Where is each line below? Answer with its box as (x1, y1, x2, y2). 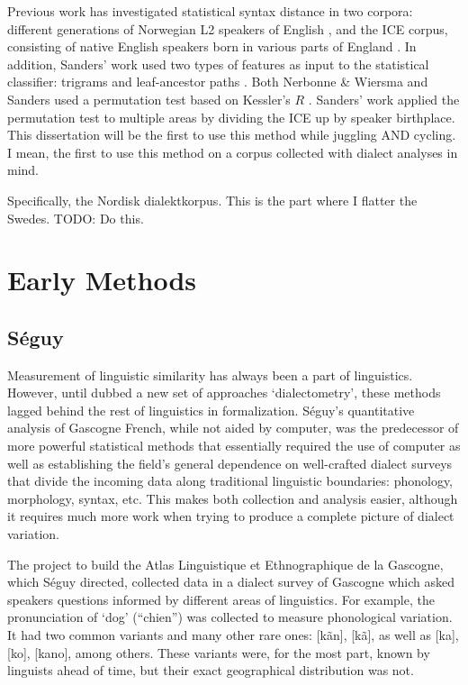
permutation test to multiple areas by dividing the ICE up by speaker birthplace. (7, 107, 455, 126)
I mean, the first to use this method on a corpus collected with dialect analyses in (7, 142, 458, 161)
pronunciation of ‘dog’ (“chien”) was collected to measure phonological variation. (7, 607, 453, 626)
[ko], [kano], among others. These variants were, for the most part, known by (7, 643, 430, 662)
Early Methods (7, 261, 197, 298)
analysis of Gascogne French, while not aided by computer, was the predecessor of (7, 418, 459, 437)
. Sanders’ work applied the (308, 89, 460, 108)
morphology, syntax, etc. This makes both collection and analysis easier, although (7, 489, 458, 507)
